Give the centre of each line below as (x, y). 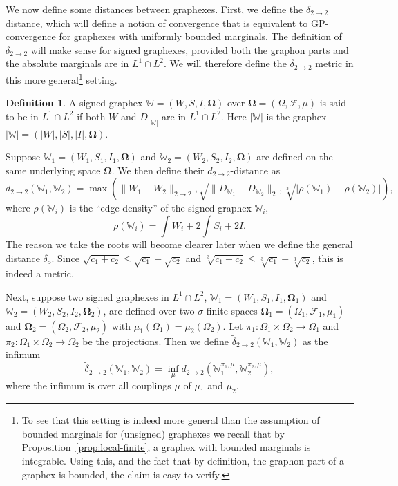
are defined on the (295, 157)
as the (315, 340)
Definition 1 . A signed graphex (74, 103)
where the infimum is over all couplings (88, 385)
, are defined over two (149, 310)
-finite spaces (230, 310)
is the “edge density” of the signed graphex (160, 208)
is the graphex (296, 116)
